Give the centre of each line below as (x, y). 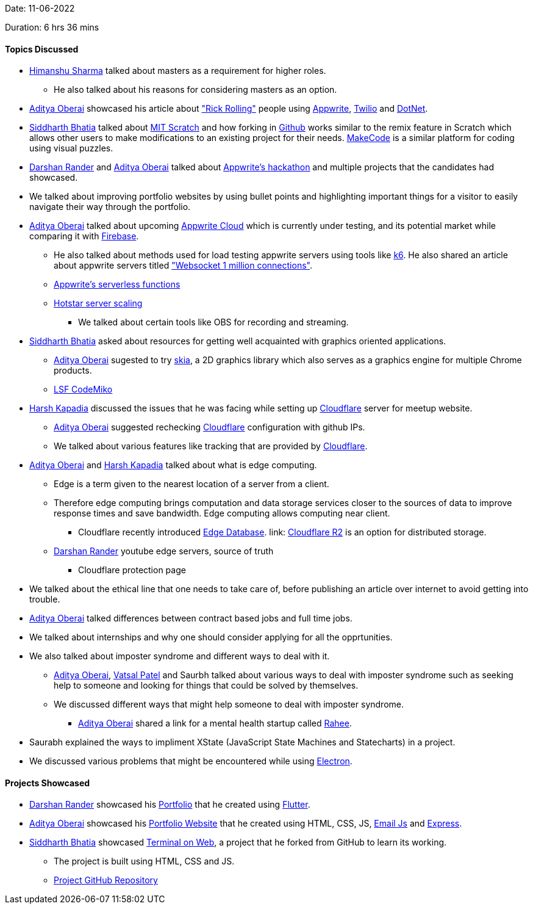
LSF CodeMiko (83, 389)
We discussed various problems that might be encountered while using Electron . (191, 761)
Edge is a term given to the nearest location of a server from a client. (191, 484)
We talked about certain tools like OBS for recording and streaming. (213, 322)
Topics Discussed (42, 49)
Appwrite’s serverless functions (117, 284)
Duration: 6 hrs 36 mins (52, 27)
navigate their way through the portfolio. (110, 207)
